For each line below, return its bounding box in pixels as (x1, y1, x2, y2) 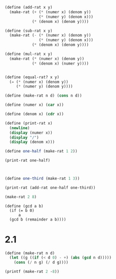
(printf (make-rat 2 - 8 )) (5, 269, 59, 274)
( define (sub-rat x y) (5, 28, 53, 33)
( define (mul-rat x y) (5, 51, 53, 56)
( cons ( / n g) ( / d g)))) (14, 260, 69, 265)
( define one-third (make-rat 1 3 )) (5, 176, 80, 181)
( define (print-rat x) (5, 120, 53, 126)
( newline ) (9, 125, 30, 131)
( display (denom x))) (9, 140, 55, 145)
